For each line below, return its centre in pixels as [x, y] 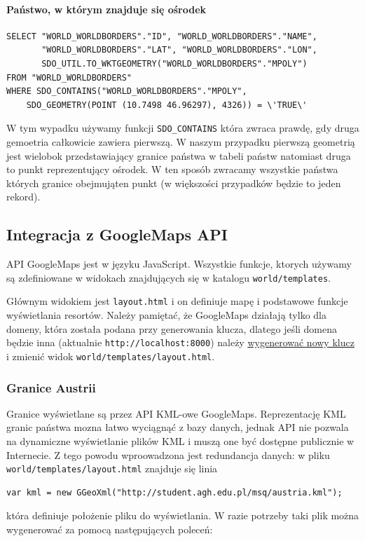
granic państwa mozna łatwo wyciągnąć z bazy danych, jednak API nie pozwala [178, 427]
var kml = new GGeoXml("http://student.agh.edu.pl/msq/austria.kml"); [174, 492]
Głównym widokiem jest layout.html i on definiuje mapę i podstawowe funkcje [177, 301]
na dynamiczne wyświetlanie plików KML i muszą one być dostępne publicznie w [180, 441]
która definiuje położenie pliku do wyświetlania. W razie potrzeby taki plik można [183, 515]
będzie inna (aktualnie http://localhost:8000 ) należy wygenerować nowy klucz [180, 342]
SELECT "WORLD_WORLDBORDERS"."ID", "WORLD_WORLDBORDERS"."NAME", [162, 36]
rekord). [23, 197]
